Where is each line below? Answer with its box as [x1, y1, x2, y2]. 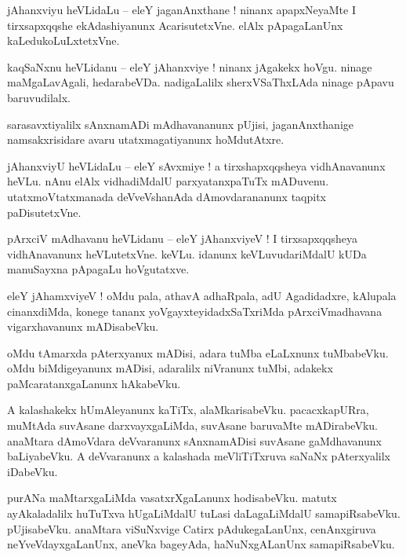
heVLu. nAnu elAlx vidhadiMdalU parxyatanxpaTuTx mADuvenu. [7, 173, 329, 189]
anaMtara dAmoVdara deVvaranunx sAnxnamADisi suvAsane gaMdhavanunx [7, 432, 382, 449]
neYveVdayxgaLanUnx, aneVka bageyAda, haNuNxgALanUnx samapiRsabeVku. [7, 536, 395, 552]
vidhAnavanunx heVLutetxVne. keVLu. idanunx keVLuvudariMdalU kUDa [7, 245, 367, 262]
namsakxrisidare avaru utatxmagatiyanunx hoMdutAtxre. [7, 131, 285, 148]
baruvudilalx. [7, 89, 71, 105]
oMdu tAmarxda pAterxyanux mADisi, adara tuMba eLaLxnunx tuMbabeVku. [7, 344, 389, 361]
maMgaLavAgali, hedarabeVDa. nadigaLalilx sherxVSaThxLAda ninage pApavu [7, 74, 394, 90]
